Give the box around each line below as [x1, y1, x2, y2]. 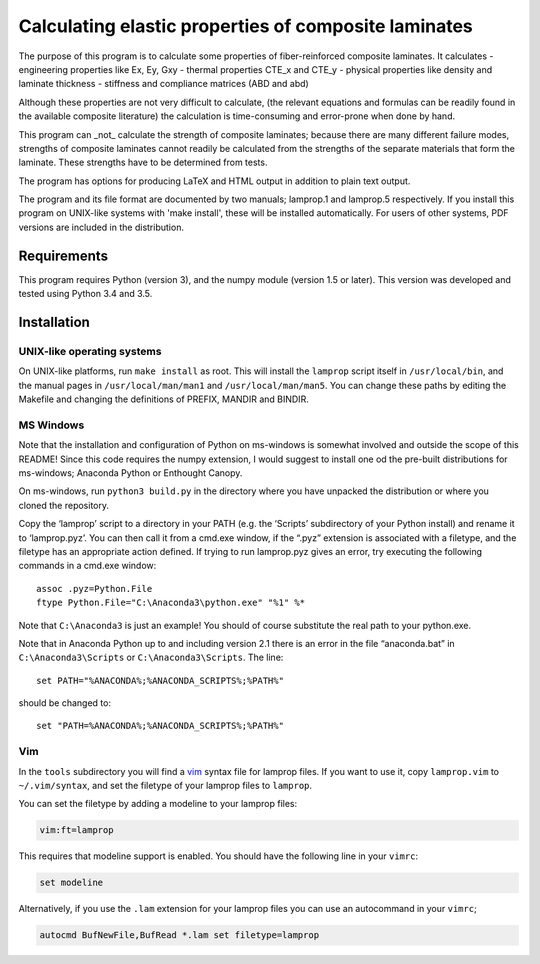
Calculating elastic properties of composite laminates [18, 15, 474, 37]
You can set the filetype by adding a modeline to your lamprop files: [18, 798, 298, 810]
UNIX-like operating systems [18, 344, 162, 358]
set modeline [39, 877, 104, 889]
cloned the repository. [18, 499, 110, 511]
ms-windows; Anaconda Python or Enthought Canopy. [18, 467, 243, 479]
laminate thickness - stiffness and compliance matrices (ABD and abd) [18, 78, 309, 90]
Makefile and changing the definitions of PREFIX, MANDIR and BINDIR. [18, 393, 309, 405]
